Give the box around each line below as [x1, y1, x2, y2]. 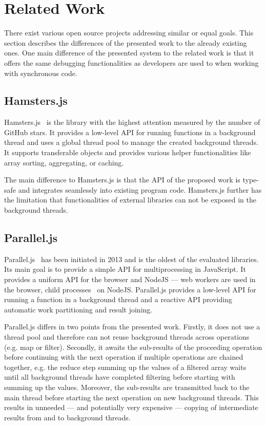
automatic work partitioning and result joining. [4, 304, 153, 314]
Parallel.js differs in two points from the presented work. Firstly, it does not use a [4, 321, 260, 332]
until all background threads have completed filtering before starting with [4, 372, 235, 382]
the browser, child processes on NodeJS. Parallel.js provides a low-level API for [4, 284, 256, 294]
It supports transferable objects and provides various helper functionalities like [4, 147, 251, 158]
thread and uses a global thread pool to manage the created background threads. [4, 137, 258, 147]
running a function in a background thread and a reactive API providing [4, 294, 232, 305]
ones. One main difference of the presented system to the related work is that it [4, 47, 254, 58]
